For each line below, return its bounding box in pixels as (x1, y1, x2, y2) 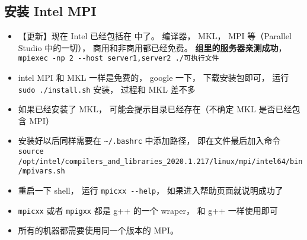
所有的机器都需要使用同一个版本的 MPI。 (18, 224, 178, 236)
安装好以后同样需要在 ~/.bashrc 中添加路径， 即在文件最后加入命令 (18, 134, 281, 147)
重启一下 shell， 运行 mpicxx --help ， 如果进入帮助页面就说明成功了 (18, 184, 283, 197)
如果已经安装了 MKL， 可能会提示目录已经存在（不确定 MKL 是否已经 (18, 103, 292, 115)
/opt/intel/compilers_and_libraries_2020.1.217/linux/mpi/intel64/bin (18, 157, 303, 166)
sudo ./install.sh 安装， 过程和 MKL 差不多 (18, 83, 196, 95)
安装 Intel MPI (4, 2, 97, 20)
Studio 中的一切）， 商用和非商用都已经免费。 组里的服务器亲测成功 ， (18, 41, 287, 53)
